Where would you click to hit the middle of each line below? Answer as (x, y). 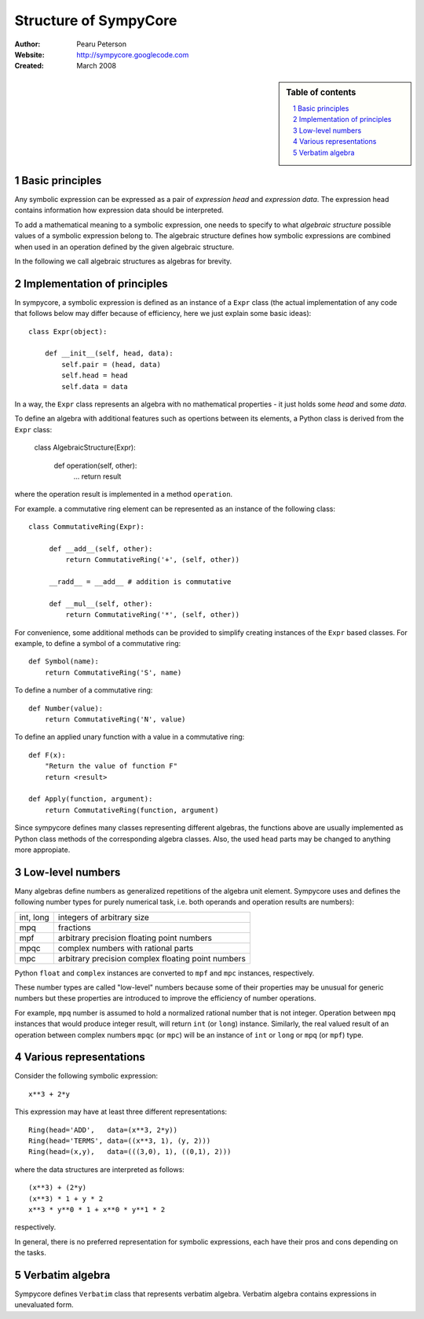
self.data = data (95, 386)
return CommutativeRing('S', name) (113, 672)
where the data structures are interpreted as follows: (99, 1169)
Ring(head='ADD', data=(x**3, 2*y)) (103, 1130)
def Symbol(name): (64, 661)
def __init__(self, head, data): (109, 353)
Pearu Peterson (102, 44)
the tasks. (30, 1253)
